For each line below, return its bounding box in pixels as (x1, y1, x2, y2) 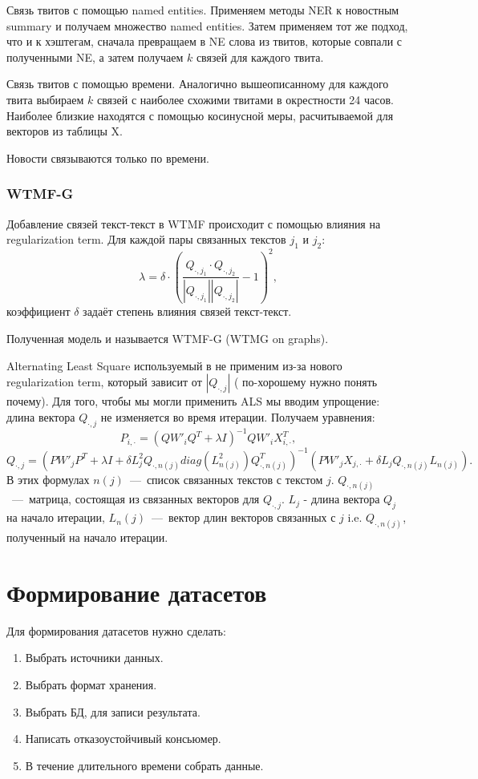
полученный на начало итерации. (6, 529, 168, 546)
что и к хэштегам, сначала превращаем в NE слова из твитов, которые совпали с (6, 33, 403, 50)
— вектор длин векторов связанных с (152, 509, 336, 526)
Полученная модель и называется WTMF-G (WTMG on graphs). (6, 329, 329, 346)
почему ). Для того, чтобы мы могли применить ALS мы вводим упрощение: (6, 393, 380, 410)
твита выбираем (6, 91, 84, 107)
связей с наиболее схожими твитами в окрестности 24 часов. (96, 91, 394, 107)
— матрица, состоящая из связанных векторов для (11, 490, 260, 507)
